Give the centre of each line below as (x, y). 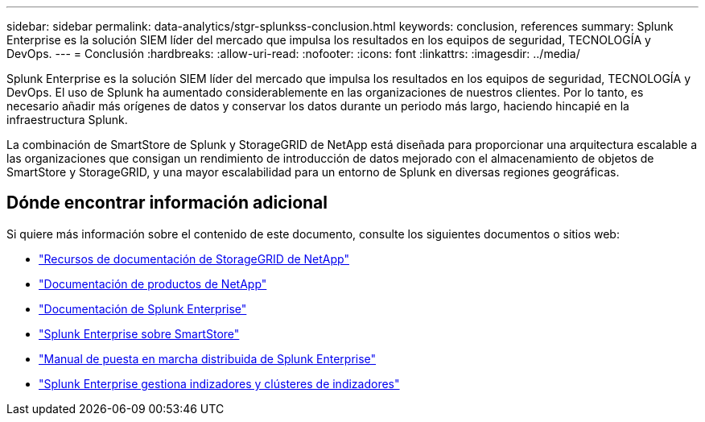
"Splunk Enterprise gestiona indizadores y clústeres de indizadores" (219, 383)
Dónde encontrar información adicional (167, 203)
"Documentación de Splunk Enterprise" (143, 308)
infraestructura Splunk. (67, 120)
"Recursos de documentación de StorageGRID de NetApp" (194, 259)
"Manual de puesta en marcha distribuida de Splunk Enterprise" (208, 358)
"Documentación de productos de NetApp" (153, 283)
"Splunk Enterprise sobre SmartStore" (139, 333)
